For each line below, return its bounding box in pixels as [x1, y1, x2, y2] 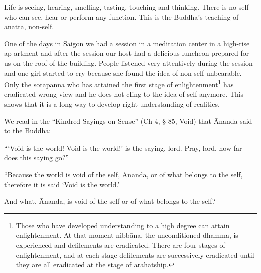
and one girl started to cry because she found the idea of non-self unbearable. [4, 67, 242, 78]
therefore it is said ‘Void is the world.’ [4, 179, 120, 189]
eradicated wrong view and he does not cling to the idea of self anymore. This [4, 89, 244, 99]
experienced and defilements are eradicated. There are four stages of [16, 239, 225, 250]
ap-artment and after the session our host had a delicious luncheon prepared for [4, 48, 249, 58]
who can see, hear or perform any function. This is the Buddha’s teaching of [4, 11, 239, 22]
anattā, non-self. [4, 21, 54, 32]
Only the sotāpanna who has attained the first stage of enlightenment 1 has [4, 78, 234, 89]
